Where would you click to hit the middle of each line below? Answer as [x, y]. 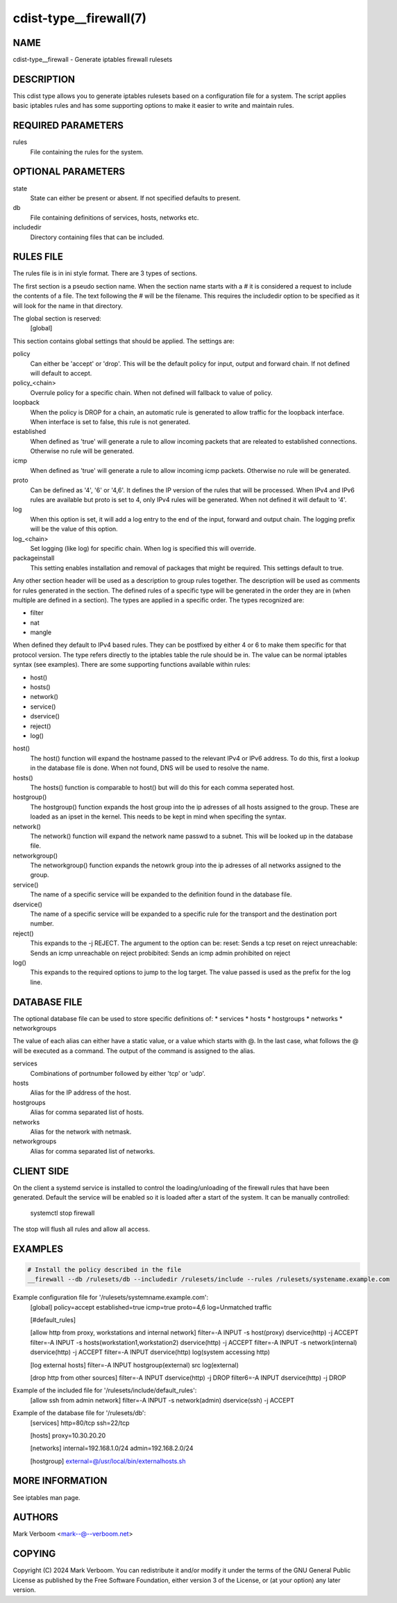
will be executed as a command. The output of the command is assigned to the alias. [134, 1051]
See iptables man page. [47, 1497]
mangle [41, 632]
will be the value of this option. [74, 529]
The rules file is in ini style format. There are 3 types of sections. [105, 273]
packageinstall [34, 558]
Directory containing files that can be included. [97, 237]
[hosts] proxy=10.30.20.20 [68, 1435]
